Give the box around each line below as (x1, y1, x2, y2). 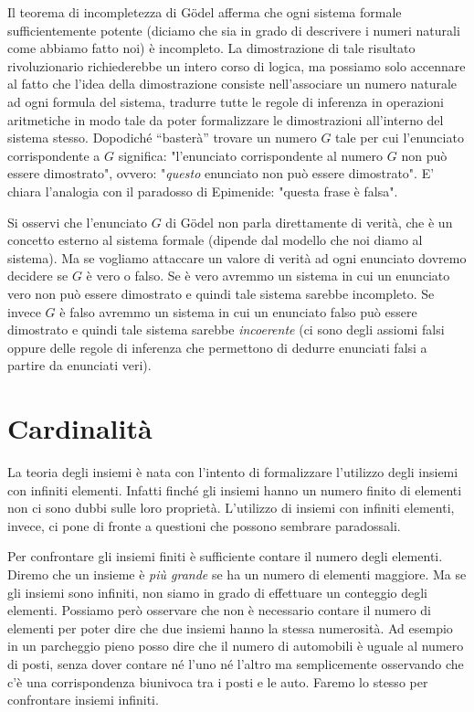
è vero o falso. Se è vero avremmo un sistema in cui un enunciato (86, 266, 450, 285)
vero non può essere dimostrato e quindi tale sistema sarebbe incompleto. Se (7, 283, 435, 303)
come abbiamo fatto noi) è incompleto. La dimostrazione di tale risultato (7, 38, 416, 58)
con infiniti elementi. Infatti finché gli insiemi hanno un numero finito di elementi (7, 480, 462, 499)
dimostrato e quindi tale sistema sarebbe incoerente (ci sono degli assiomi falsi (7, 320, 445, 339)
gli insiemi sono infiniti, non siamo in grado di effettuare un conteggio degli (7, 582, 427, 601)
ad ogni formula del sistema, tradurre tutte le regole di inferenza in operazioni (7, 91, 445, 111)
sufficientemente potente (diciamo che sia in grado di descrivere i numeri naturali (7, 20, 460, 39)
